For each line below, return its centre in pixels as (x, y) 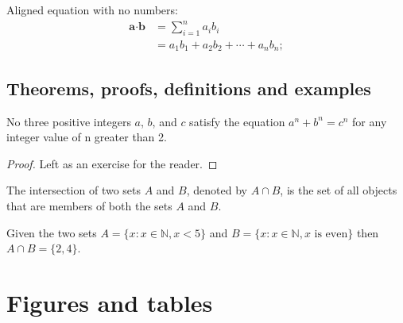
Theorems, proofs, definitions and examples (189, 88)
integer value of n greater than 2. (87, 137)
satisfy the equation (237, 121)
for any (370, 121)
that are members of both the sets (89, 205)
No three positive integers (69, 121)
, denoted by (217, 190)
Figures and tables (110, 302)
